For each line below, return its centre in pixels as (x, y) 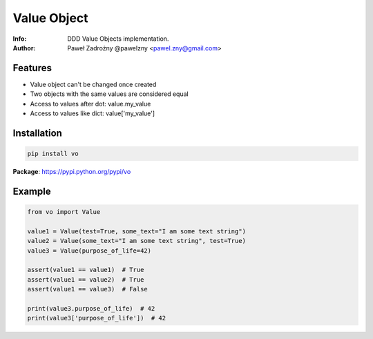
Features (32, 68)
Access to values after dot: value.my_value (90, 104)
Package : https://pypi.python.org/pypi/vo (72, 172)
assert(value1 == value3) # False (87, 289)
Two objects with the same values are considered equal (109, 94)
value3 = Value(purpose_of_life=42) (89, 251)
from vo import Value (64, 212)
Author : (24, 48)
